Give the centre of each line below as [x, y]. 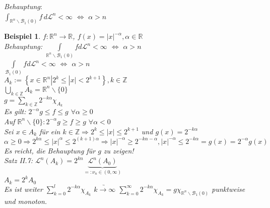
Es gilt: [15, 111]
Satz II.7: [18, 160]
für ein [50, 131]
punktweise [228, 189]
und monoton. [26, 201]
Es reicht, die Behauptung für [50, 150]
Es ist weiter [23, 189]
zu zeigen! [119, 150]
